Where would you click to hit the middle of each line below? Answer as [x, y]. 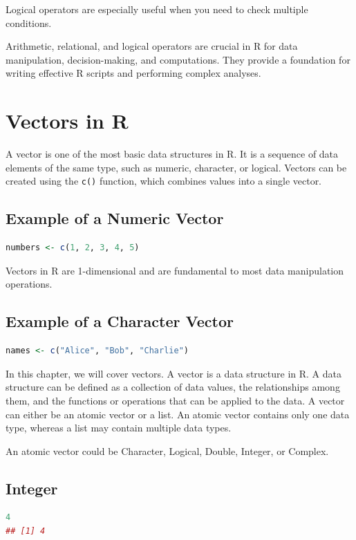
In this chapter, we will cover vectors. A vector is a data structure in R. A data [174, 373]
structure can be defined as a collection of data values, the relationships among [173, 387]
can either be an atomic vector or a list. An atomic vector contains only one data [178, 414]
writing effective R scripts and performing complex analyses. [133, 73]
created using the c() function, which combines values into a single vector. [164, 181]
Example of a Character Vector [120, 321]
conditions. [29, 22]
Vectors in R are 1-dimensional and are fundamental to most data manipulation [175, 270]
